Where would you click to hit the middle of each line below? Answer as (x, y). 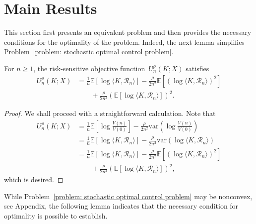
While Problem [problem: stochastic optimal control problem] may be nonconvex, (128, 196)
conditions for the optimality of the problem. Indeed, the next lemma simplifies (124, 42)
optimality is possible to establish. (56, 216)
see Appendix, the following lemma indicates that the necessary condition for (121, 206)
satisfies (197, 68)
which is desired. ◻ (34, 179)
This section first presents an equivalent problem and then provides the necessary (128, 32)
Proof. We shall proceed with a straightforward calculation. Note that (110, 113)
